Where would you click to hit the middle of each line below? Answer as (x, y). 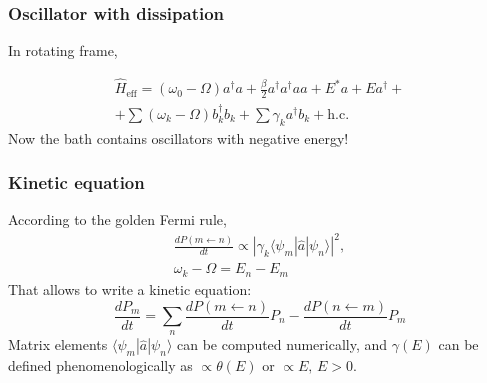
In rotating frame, (63, 50)
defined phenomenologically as (100, 365)
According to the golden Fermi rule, (117, 219)
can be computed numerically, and (282, 344)
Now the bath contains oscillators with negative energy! (178, 137)
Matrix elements (58, 344)
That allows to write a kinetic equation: (130, 288)
